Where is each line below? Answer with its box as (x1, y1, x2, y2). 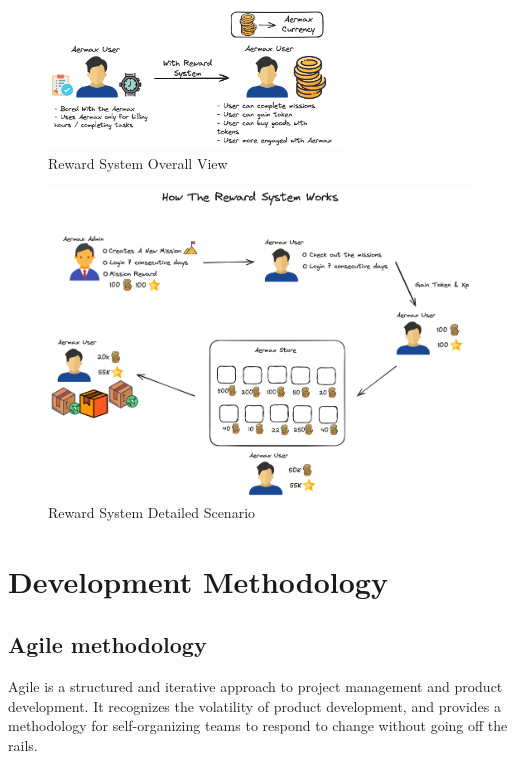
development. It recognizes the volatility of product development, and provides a (8, 695, 501, 716)
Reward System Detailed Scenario (48, 501, 256, 522)
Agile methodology (8, 629, 207, 660)
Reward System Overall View (48, 152, 228, 173)
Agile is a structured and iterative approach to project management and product (8, 675, 503, 696)
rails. (8, 734, 38, 755)
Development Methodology (8, 560, 388, 601)
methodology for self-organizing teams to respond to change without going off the (8, 715, 508, 736)
